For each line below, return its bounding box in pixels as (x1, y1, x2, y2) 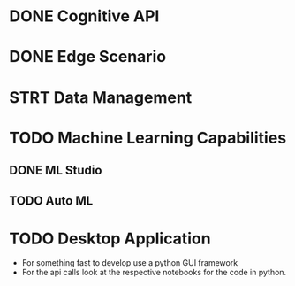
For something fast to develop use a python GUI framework (21, 258, 238, 268)
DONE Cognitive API (9, 6, 160, 27)
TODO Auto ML (9, 193, 94, 208)
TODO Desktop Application (9, 228, 211, 249)
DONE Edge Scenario (9, 47, 166, 67)
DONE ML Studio (9, 163, 102, 178)
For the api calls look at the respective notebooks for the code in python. (21, 267, 287, 278)
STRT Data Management (9, 87, 193, 107)
